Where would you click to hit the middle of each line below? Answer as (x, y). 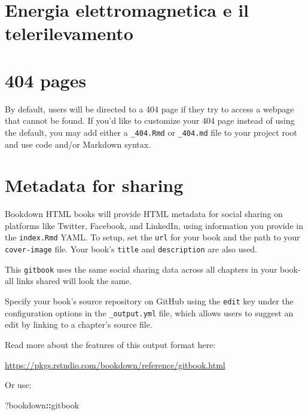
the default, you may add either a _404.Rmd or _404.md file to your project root (151, 132)
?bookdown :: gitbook (42, 405)
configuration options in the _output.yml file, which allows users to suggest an (149, 312)
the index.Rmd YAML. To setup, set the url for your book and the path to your (153, 237)
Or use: (18, 385)
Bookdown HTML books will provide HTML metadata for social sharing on (144, 214)
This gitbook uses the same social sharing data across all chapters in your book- (153, 269)
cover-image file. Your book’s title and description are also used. (131, 249)
